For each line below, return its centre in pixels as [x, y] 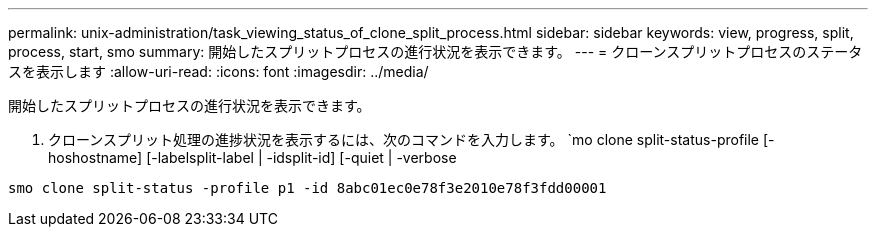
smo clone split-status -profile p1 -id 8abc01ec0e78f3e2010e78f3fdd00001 [307, 188]
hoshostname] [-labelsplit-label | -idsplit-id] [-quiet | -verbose [252, 157]
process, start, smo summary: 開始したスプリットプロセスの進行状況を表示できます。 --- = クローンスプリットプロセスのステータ [435, 51]
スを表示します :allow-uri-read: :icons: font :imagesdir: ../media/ [218, 71]
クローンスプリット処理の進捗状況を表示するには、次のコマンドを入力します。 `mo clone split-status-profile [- [411, 139]
